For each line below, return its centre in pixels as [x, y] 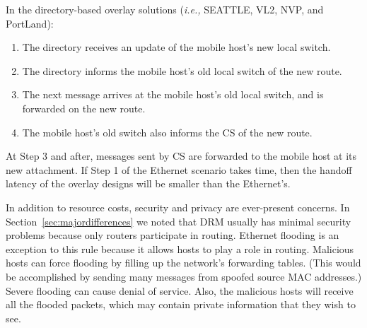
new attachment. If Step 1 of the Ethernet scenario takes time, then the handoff [179, 169]
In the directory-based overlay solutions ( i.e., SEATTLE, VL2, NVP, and [165, 9]
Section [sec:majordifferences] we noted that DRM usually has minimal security [179, 221]
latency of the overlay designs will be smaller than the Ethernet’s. [148, 183]
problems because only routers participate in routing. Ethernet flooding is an [173, 235]
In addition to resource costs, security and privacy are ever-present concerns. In [178, 207]
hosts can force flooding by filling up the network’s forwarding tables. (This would [183, 263]
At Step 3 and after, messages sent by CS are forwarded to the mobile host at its [181, 156]
